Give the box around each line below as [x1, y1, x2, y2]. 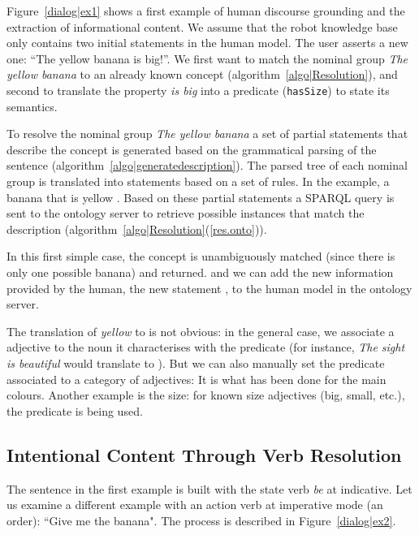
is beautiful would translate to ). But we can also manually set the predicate [6, 354, 385, 371]
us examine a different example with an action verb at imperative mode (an [6, 496, 383, 513]
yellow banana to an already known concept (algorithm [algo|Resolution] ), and [6, 66, 398, 83]
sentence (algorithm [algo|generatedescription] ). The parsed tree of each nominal [6, 157, 408, 174]
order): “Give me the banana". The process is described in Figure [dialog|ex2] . [6, 511, 396, 529]
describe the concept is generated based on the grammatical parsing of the [6, 140, 377, 157]
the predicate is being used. [6, 402, 143, 419]
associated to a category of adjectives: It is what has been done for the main [6, 370, 387, 387]
